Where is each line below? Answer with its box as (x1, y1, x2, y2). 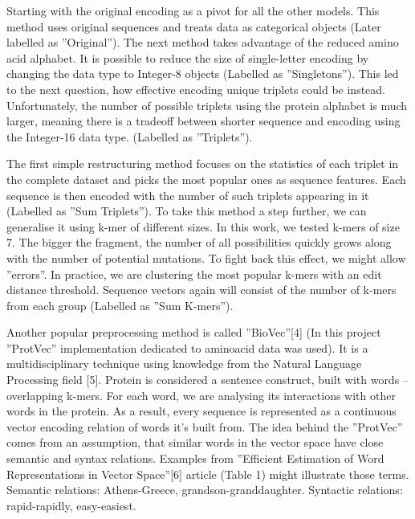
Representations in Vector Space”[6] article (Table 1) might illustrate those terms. (6, 465, 409, 482)
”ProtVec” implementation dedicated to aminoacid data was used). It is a (6, 339, 368, 356)
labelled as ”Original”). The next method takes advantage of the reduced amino (6, 34, 399, 51)
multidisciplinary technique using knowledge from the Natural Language (6, 355, 362, 372)
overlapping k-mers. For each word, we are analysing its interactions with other (6, 386, 396, 403)
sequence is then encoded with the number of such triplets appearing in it (6, 186, 369, 203)
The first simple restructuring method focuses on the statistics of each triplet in (6, 155, 399, 172)
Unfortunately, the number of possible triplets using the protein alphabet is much (6, 96, 408, 113)
